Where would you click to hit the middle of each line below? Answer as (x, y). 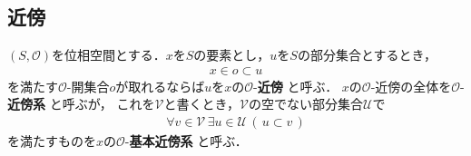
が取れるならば (160, 86)
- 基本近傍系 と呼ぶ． (186, 141)
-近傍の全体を (411, 86)
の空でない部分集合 (305, 104)
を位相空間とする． (109, 55)
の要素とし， (232, 55)
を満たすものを (52, 141)
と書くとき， (202, 104)
